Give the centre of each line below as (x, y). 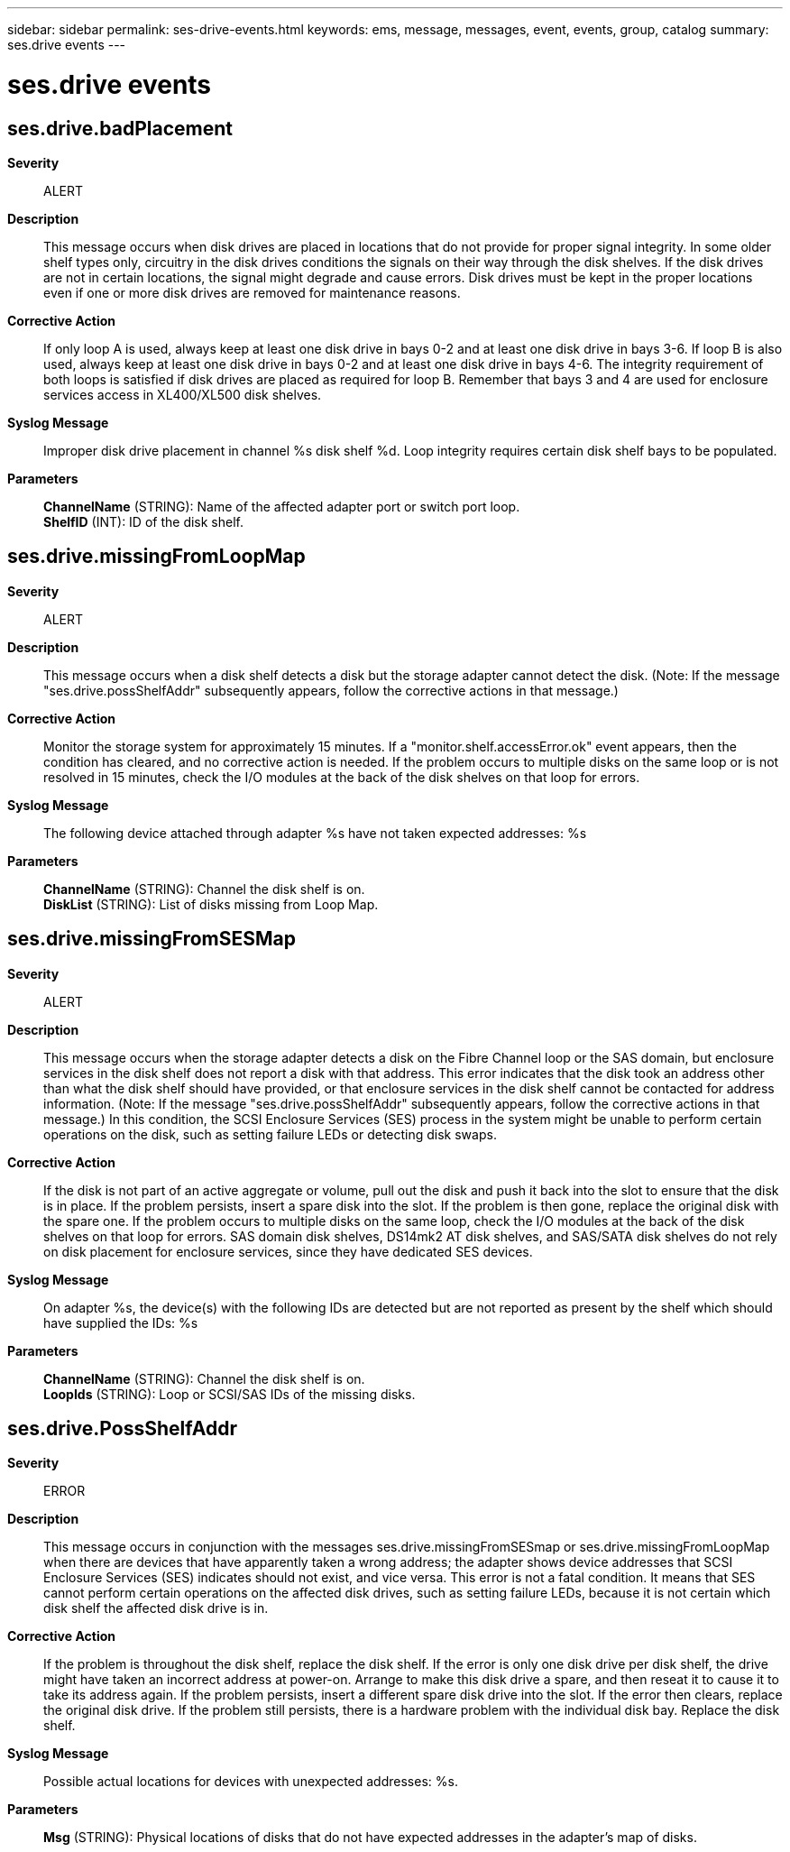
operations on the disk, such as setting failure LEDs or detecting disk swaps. (270, 1134)
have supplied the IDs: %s (121, 1322)
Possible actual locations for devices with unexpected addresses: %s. (251, 1782)
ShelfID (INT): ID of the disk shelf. (143, 521)
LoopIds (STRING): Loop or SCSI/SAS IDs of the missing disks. (230, 1394)
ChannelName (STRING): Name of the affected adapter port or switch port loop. (282, 506)
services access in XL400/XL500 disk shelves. (183, 394)
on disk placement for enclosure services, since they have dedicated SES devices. (288, 1251)
